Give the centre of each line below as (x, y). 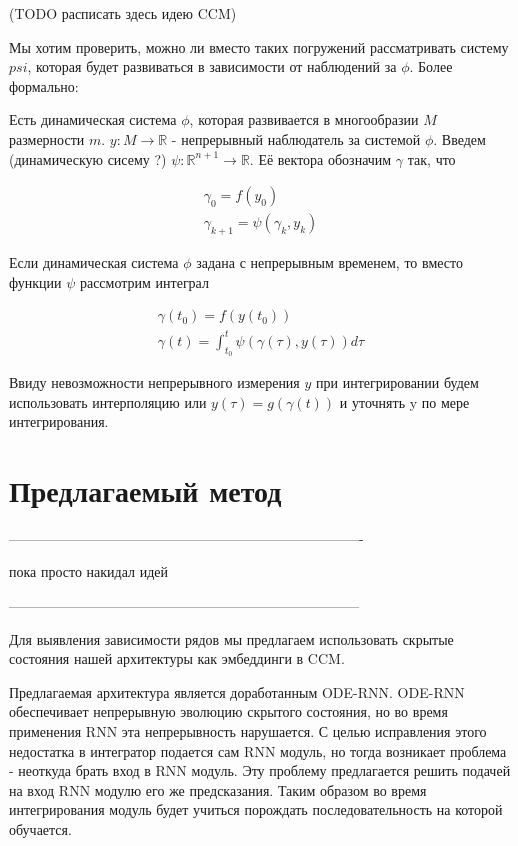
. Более (431, 66)
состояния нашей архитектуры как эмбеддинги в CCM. (177, 658)
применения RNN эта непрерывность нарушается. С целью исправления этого (248, 731)
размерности (47, 138)
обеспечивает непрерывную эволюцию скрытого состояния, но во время (228, 711)
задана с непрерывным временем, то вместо (329, 262)
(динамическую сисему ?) (88, 158)
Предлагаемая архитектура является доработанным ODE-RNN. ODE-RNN (237, 691)
